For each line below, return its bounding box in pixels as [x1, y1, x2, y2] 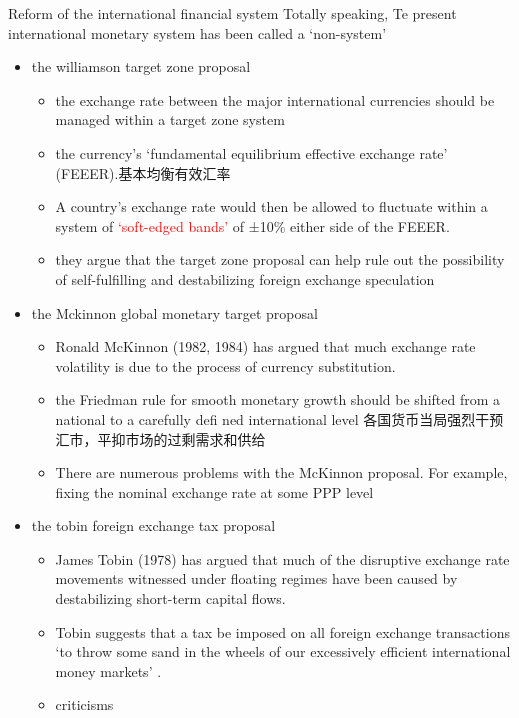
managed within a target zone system [55, 109, 285, 130]
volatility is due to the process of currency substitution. [55, 355, 396, 376]
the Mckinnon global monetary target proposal [31, 302, 318, 323]
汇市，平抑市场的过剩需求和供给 [55, 428, 266, 449]
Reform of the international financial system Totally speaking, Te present [8, 3, 457, 23]
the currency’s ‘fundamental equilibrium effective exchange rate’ [55, 142, 448, 163]
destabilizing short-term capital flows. [55, 588, 286, 609]
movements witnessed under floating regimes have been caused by [55, 568, 458, 589]
